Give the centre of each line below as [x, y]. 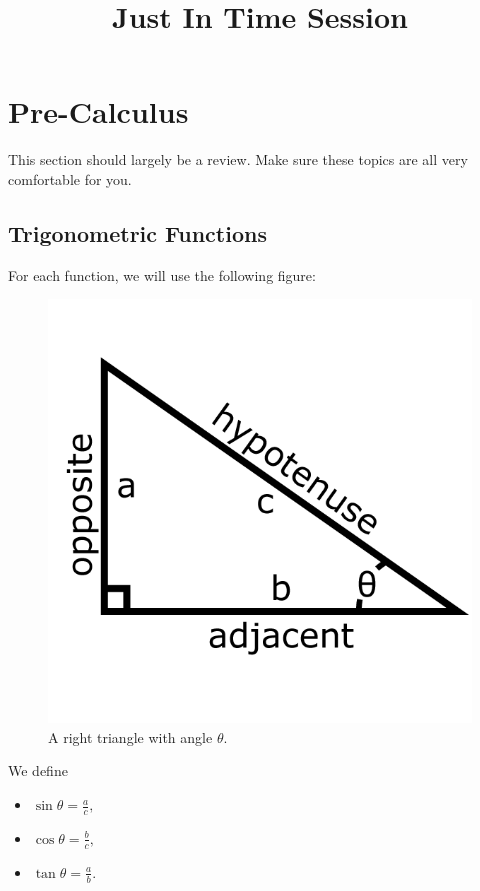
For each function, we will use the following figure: [162, 274]
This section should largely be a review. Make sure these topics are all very [238, 159]
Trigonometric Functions [137, 232]
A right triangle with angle [130, 736]
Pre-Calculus [98, 111]
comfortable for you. [70, 178]
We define [38, 770]
